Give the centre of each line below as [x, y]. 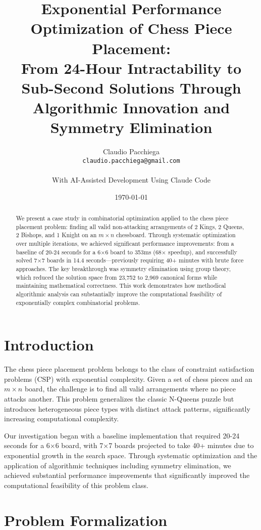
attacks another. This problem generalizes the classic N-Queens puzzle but [119, 399]
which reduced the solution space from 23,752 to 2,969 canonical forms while [117, 277]
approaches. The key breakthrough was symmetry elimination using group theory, [123, 269]
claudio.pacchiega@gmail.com [131, 161]
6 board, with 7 [79, 445]
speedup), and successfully [203, 252]
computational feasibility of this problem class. [76, 485]
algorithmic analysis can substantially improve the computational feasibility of [119, 294]
